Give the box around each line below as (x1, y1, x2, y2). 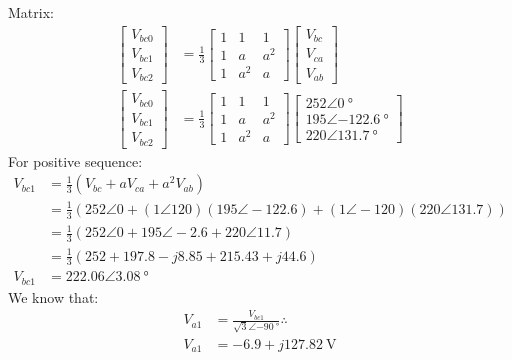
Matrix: (8, 2, 54, 22)
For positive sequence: (8, 150, 143, 171)
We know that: (8, 286, 99, 307)
